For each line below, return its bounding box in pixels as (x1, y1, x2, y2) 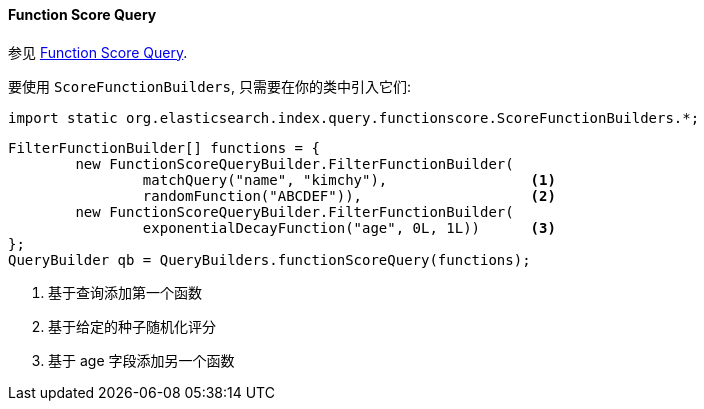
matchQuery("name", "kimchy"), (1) (142, 171, 556, 188)
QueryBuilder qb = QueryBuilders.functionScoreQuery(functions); (8, 251, 531, 268)
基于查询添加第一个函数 (48, 283, 202, 301)
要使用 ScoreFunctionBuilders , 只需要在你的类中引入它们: (8, 77, 411, 95)
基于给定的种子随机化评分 (48, 317, 216, 335)
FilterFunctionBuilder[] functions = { (8, 139, 320, 156)
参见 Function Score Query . (8, 43, 188, 61)
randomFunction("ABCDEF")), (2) (142, 187, 556, 204)
